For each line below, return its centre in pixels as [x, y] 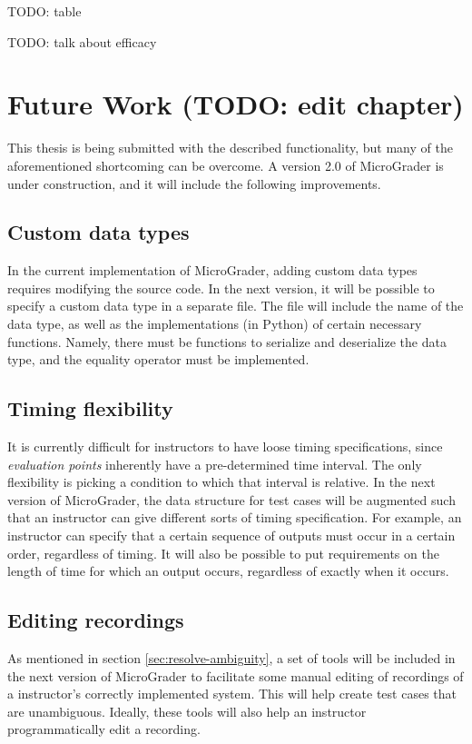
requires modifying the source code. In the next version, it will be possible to [221, 288]
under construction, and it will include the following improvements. [194, 183]
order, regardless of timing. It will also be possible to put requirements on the [223, 553]
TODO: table [44, 11]
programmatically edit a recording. [104, 729]
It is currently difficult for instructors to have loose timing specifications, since [225, 446]
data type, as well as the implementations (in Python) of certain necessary [215, 324]
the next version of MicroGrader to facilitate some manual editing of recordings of [236, 675]
